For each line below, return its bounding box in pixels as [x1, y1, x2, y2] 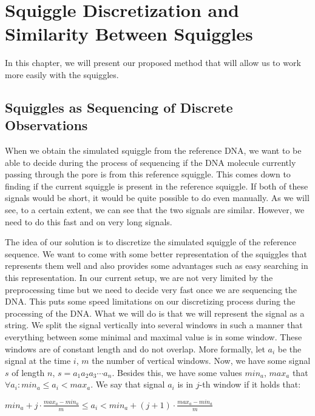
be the [277, 342, 302, 355]
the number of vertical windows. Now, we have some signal [92, 354, 311, 367]
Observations [5, 116, 88, 134]
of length [12, 366, 45, 378]
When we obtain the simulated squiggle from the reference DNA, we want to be [5, 144, 302, 157]
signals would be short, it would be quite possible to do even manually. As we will [5, 191, 310, 204]
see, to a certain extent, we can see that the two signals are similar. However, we [5, 203, 305, 216]
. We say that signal [90, 378, 165, 391]
